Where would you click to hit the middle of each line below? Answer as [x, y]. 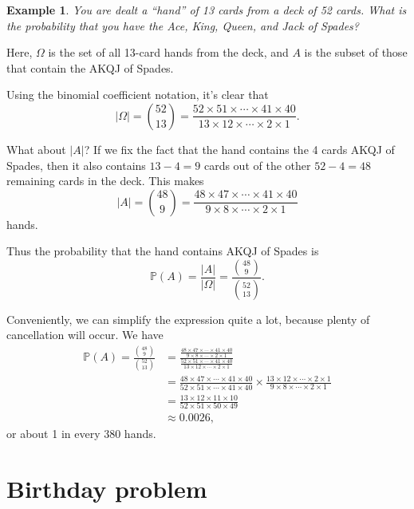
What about [36, 149]
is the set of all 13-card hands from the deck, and [168, 52]
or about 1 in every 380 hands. [81, 434]
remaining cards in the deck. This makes [105, 181]
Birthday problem [107, 489]
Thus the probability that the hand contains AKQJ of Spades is [163, 251]
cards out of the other [257, 165]
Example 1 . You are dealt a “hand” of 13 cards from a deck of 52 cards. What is [207, 10]
